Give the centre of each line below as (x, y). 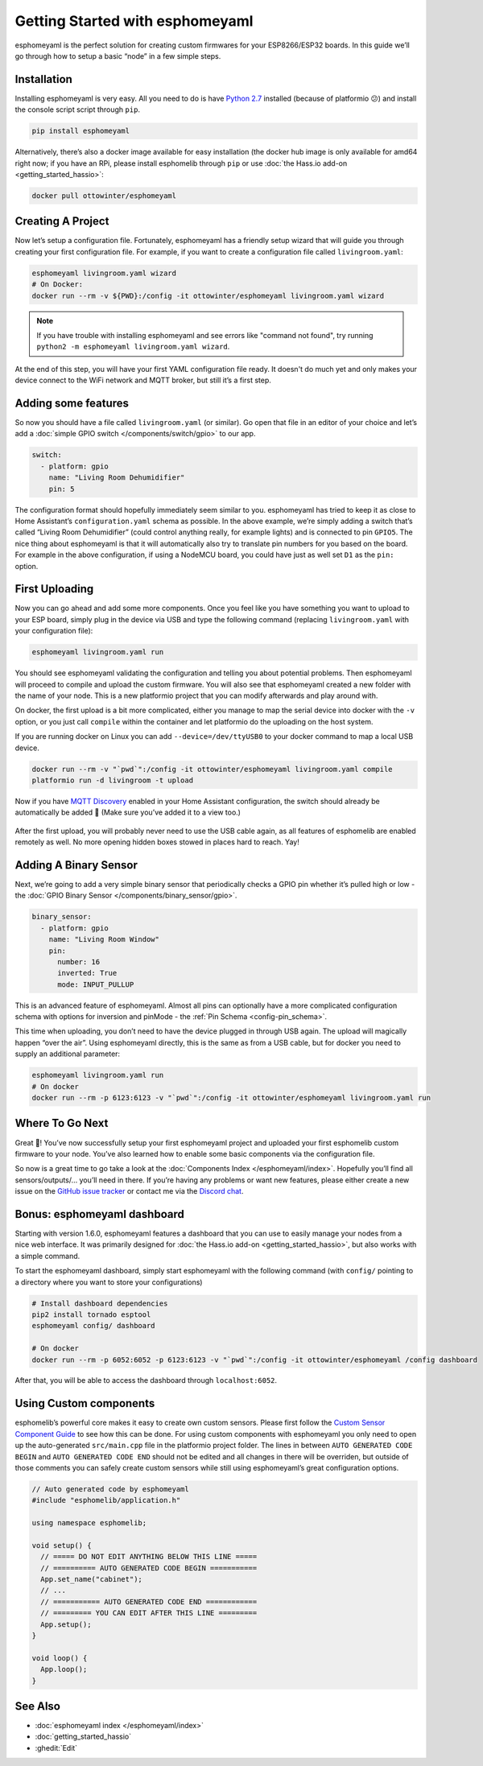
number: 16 (79, 961)
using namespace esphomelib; (89, 1523)
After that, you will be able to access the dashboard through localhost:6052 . (146, 1380)
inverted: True (87, 973)
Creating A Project (62, 221)
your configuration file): (54, 631)
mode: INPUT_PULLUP (96, 984)
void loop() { (60, 1658)
